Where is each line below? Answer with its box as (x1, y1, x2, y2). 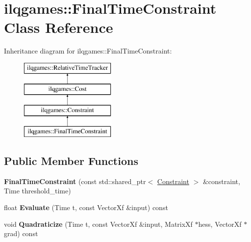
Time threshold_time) (4, 186, 71, 196)
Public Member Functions (4, 153, 138, 168)
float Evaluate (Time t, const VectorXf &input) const (4, 202, 168, 213)
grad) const (4, 228, 38, 239)
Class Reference (4, 17, 113, 37)
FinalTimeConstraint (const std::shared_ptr (4, 176, 146, 186)
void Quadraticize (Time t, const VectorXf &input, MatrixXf (4, 218, 193, 229)
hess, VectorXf (198, 218, 242, 229)
